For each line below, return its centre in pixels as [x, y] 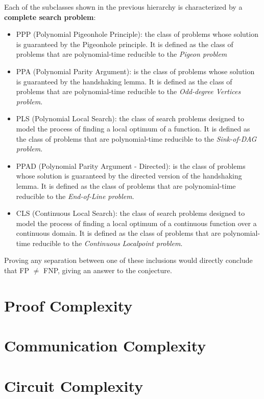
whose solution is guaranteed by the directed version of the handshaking [129, 176]
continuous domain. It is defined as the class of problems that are [118, 233]
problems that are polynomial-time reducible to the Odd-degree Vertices [128, 91]
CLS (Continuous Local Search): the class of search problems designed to [130, 213]
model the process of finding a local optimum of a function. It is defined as [133, 128]
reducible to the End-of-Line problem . [75, 196]
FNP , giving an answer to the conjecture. [108, 270]
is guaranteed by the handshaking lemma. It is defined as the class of [124, 81]
